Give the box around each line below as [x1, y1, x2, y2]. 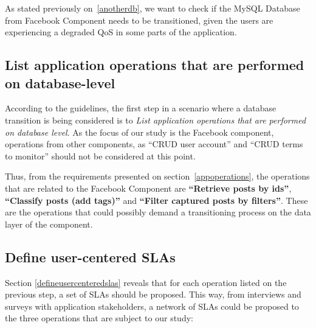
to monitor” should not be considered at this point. [5, 149, 196, 162]
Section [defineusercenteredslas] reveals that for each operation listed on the [5, 276, 287, 288]
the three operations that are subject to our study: [5, 312, 193, 324]
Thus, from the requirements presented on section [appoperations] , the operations [5, 170, 310, 183]
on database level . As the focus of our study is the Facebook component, [5, 125, 274, 138]
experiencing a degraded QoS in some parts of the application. [5, 26, 237, 38]
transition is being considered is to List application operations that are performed [5, 113, 306, 126]
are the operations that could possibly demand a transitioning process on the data [5, 206, 311, 218]
